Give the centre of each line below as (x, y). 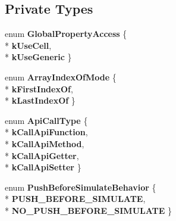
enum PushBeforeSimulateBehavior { (81, 187)
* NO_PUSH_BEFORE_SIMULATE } (88, 210)
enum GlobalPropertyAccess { (66, 34)
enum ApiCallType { (46, 120)
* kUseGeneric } (38, 57)
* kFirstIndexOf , (39, 88)
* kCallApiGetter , (42, 155)
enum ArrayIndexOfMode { (61, 77)
